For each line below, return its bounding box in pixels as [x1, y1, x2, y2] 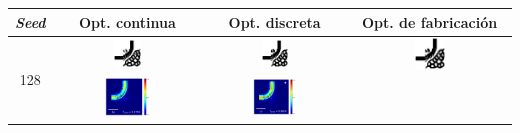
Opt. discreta [228, 11, 321, 32]
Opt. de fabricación [361, 11, 498, 32]
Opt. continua [78, 11, 176, 32]
